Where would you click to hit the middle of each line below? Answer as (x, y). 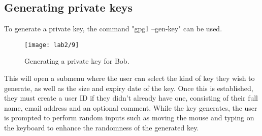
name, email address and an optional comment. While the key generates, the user (131, 107)
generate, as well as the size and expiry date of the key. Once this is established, (129, 88)
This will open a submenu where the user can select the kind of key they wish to (129, 78)
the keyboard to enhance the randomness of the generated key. (102, 128)
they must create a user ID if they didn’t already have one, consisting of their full (131, 98)
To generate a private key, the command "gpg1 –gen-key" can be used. (113, 29)
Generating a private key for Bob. (77, 61)
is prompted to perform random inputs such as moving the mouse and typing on (129, 118)
